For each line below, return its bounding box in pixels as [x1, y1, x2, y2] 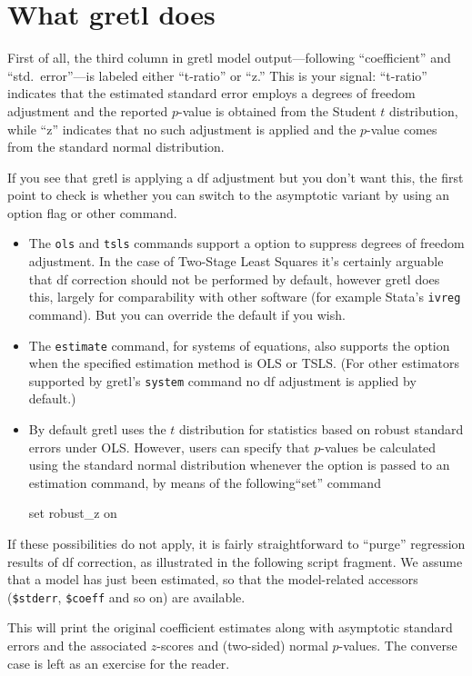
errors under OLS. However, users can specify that [28, 437, 310, 456]
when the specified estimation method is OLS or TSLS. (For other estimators [28, 353, 460, 373]
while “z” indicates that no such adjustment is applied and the [7, 119, 357, 138]
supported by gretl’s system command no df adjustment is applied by [28, 371, 417, 390]
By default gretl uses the [28, 420, 166, 439]
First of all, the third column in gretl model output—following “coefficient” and [7, 48, 451, 67]
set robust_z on [28, 503, 117, 522]
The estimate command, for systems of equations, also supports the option [28, 335, 450, 354]
